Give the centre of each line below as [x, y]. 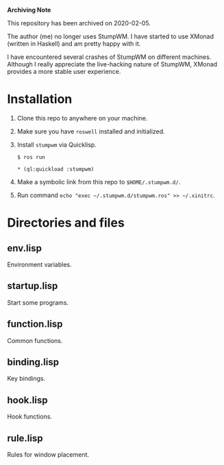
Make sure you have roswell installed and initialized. [91, 131]
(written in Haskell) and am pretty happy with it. [74, 43]
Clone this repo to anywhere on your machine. [82, 118]
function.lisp [35, 324]
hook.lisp [27, 400]
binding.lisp [33, 362]
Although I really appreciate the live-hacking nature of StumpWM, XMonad [112, 64]
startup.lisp [33, 286]
